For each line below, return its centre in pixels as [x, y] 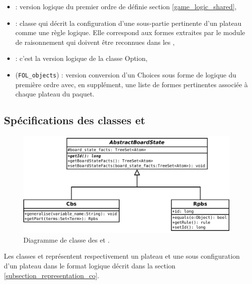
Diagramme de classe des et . [67, 239]
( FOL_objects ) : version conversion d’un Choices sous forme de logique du [126, 74]
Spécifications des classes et [75, 120]
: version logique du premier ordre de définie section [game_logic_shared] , [126, 6]
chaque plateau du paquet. [55, 94]
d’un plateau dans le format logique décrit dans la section [90, 265]
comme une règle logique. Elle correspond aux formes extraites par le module [130, 32]
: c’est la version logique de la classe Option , [81, 58]
